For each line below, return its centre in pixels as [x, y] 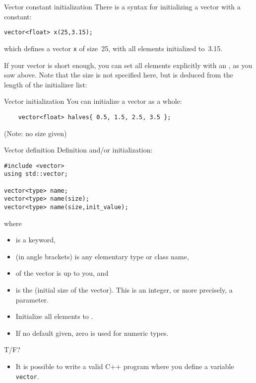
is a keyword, [36, 240]
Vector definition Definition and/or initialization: [78, 150]
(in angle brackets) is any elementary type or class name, [102, 256]
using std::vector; [36, 174]
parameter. [32, 299]
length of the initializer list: [46, 84]
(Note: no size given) [35, 133]
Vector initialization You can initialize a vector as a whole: [93, 101]
